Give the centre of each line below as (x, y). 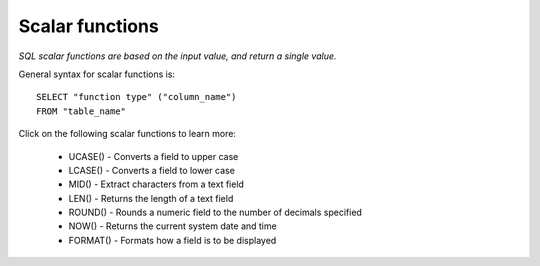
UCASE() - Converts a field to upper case (153, 156)
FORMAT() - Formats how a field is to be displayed (172, 240)
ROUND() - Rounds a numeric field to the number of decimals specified (215, 212)
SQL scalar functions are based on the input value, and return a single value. (177, 56)
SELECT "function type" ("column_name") (136, 97)
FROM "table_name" (81, 111)
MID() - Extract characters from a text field (156, 184)
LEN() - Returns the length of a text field (151, 198)
